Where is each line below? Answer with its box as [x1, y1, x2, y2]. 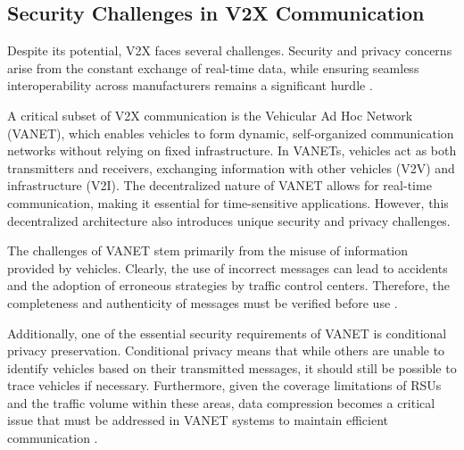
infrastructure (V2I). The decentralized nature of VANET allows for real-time [7, 176, 432, 195]
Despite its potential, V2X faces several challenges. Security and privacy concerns [7, 41, 452, 60]
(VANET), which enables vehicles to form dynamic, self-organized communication [7, 123, 454, 142]
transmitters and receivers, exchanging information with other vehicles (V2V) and [7, 158, 455, 177]
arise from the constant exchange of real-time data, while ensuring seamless [7, 58, 419, 77]
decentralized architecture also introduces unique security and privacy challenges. [7, 211, 451, 229]
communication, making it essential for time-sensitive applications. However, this [7, 193, 449, 212]
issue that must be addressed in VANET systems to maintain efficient [7, 411, 389, 429]
